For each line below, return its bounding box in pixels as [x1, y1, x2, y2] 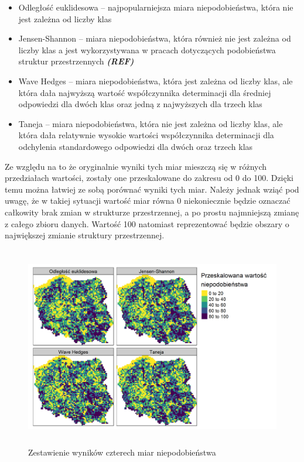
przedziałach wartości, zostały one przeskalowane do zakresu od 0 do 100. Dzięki [5, 172, 294, 184]
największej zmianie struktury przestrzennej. [5, 229, 165, 241]
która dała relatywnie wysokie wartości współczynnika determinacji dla [18, 129, 274, 141]
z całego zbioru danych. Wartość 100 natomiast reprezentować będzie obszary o [5, 217, 289, 230]
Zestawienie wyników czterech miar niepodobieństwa [28, 446, 216, 458]
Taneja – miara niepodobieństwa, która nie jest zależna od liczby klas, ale [18, 117, 283, 129]
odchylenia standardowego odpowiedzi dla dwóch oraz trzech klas [18, 140, 253, 152]
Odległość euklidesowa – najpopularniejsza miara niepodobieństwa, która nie [18, 1, 293, 13]
